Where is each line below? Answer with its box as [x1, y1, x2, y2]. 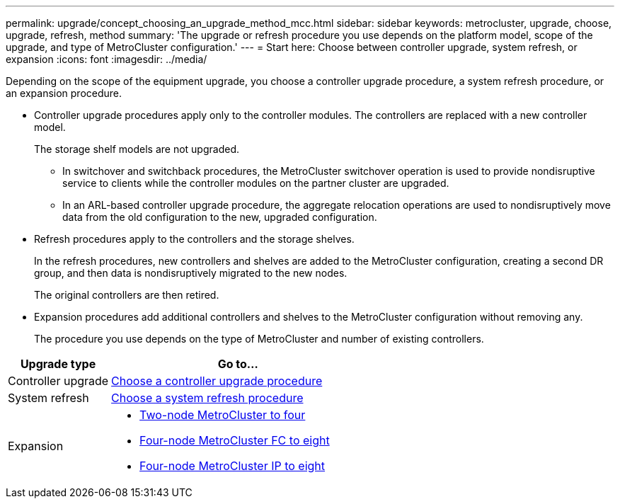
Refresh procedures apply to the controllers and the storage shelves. [34, 233, 355, 245]
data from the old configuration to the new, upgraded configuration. [62, 211, 377, 223]
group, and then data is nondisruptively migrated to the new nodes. [34, 267, 348, 279]
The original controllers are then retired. [34, 289, 219, 301]
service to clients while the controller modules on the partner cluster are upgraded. [62, 177, 449, 189]
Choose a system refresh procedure [111, 391, 304, 405]
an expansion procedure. [6, 87, 122, 99]
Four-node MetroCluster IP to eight [139, 459, 326, 473]
